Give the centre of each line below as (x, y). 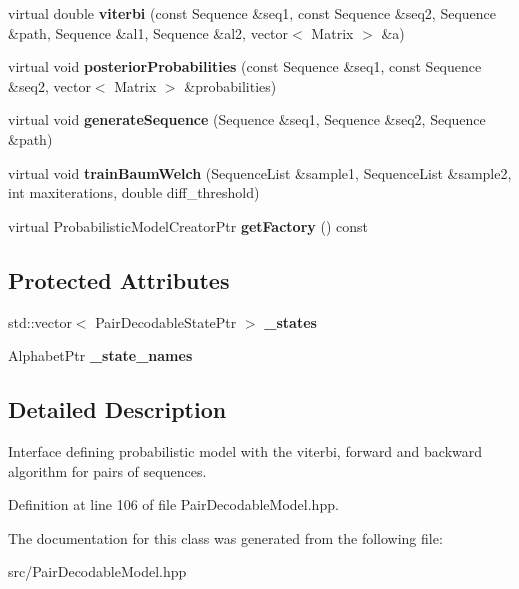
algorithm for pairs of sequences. (107, 470)
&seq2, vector (49, 85)
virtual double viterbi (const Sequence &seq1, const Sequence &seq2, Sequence (252, 13)
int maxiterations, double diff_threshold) (134, 192)
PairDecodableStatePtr (166, 321)
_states (290, 321)
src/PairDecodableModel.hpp (97, 571)
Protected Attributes (119, 279)
